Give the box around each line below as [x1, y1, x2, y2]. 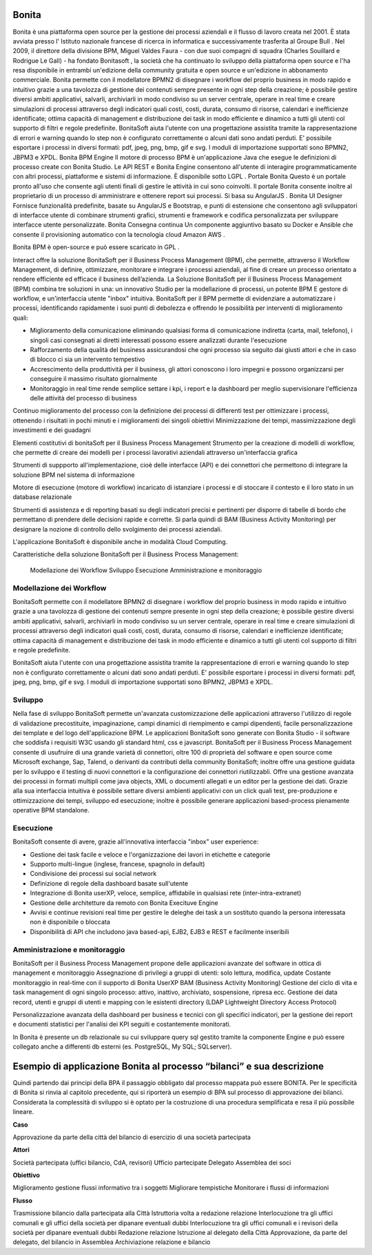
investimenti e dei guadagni [12, 426, 91, 434]
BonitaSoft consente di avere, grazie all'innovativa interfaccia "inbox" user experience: [12, 837, 259, 846]
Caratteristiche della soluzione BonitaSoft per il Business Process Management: [12, 550, 239, 558]
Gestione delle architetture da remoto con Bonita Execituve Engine [30, 898, 218, 907]
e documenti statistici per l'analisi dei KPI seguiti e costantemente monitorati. [12, 1020, 231, 1029]
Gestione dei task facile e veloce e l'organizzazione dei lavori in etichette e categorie [30, 850, 271, 859]
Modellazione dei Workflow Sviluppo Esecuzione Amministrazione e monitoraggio [30, 566, 262, 574]
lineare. [12, 1108, 34, 1116]
